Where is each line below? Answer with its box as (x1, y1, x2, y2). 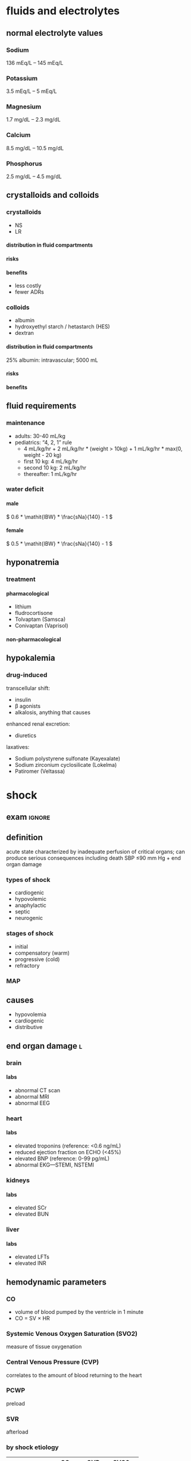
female (6, 527, 24, 534)
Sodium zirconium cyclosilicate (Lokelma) (14, 761, 117, 768)
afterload (6, 1428, 29, 1435)
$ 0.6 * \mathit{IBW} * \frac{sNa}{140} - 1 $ (6, 513, 113, 520)
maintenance (6, 419, 45, 427)
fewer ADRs (14, 288, 45, 296)
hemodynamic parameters (6, 1277, 107, 1287)
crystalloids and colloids (6, 190, 99, 200)
